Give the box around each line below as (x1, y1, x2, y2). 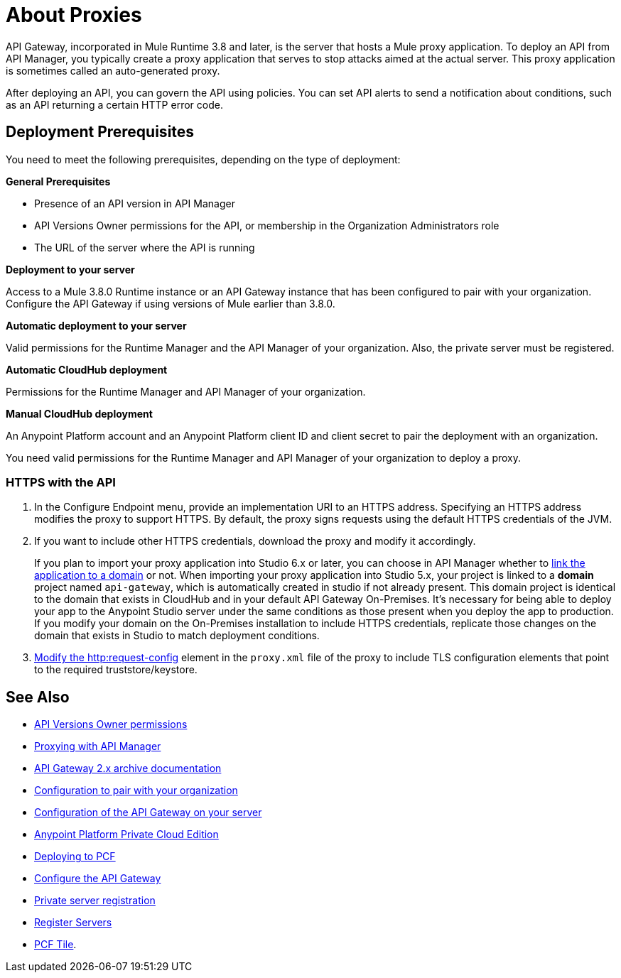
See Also (6, 688, 70, 706)
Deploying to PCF (34, 850, 116, 863)
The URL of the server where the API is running (34, 241, 255, 254)
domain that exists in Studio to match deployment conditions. (34, 629, 320, 642)
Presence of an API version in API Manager (34, 197, 235, 210)
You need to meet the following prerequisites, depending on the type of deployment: (6, 153, 401, 165)
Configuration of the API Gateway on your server (34, 806, 262, 819)
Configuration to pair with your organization (34, 784, 238, 797)
